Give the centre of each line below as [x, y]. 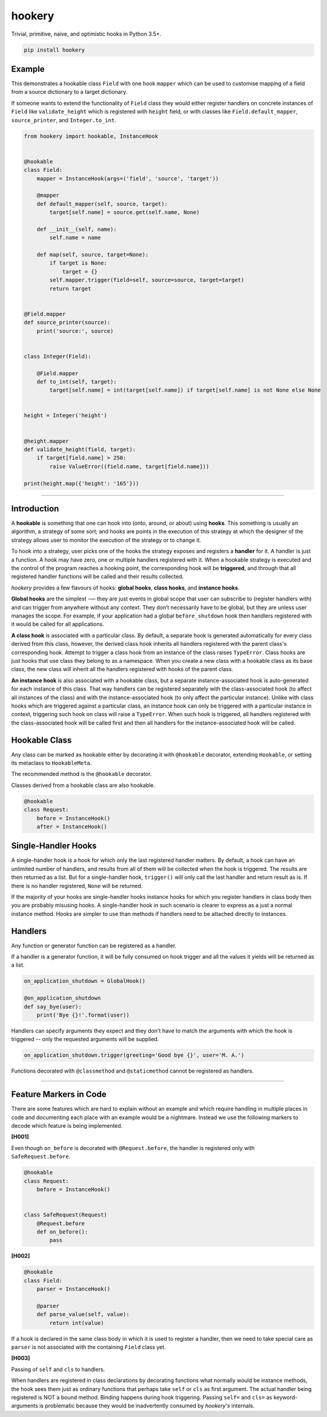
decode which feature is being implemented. [67, 1126]
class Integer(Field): [58, 356]
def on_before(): [62, 1231]
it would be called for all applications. [58, 624]
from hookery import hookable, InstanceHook [91, 136]
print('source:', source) [75, 331]
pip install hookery [54, 50]
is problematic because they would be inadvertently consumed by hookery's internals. [147, 1406]
